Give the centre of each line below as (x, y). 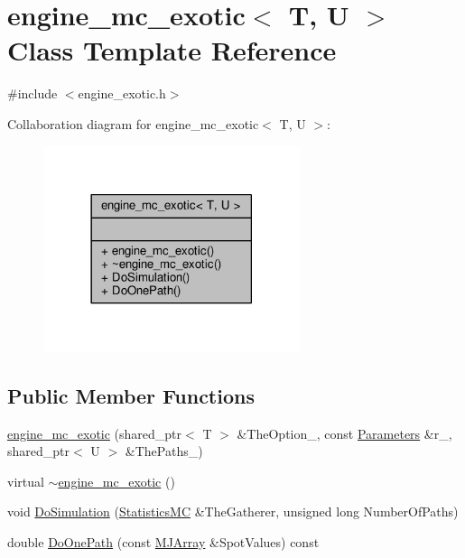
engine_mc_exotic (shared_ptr (95, 433)
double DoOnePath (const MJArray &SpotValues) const (163, 542)
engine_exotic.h (122, 93)
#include (33, 93)
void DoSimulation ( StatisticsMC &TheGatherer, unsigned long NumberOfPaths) (233, 511)
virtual (26, 481)
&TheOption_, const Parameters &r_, (344, 433)
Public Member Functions (131, 395)
